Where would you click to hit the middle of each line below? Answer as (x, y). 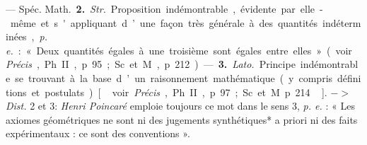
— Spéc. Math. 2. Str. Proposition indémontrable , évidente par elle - (164, 8)
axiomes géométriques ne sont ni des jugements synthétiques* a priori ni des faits (182, 119)
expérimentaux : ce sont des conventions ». (98, 133)
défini (349, 77)
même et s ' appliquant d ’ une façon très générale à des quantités (164, 22)
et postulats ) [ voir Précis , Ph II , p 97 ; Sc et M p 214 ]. (179, 92)
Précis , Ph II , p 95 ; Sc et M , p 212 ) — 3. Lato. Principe (151, 64)
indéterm (342, 22)
